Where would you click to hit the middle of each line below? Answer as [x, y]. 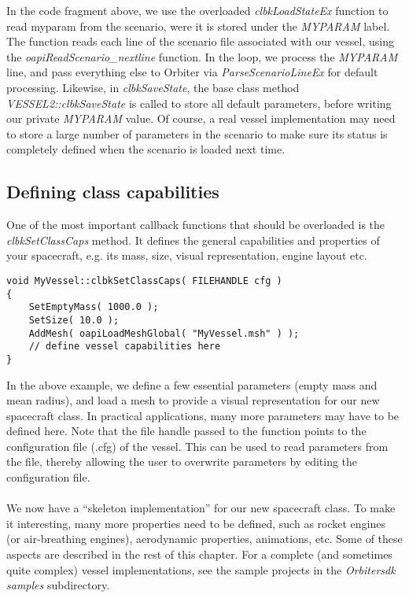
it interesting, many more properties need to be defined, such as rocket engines [196, 523]
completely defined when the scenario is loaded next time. [146, 149]
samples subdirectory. [58, 585]
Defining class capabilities [113, 192]
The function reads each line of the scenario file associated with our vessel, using [200, 41]
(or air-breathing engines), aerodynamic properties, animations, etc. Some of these [204, 539]
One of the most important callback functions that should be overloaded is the [196, 225]
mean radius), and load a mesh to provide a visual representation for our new [193, 400]
